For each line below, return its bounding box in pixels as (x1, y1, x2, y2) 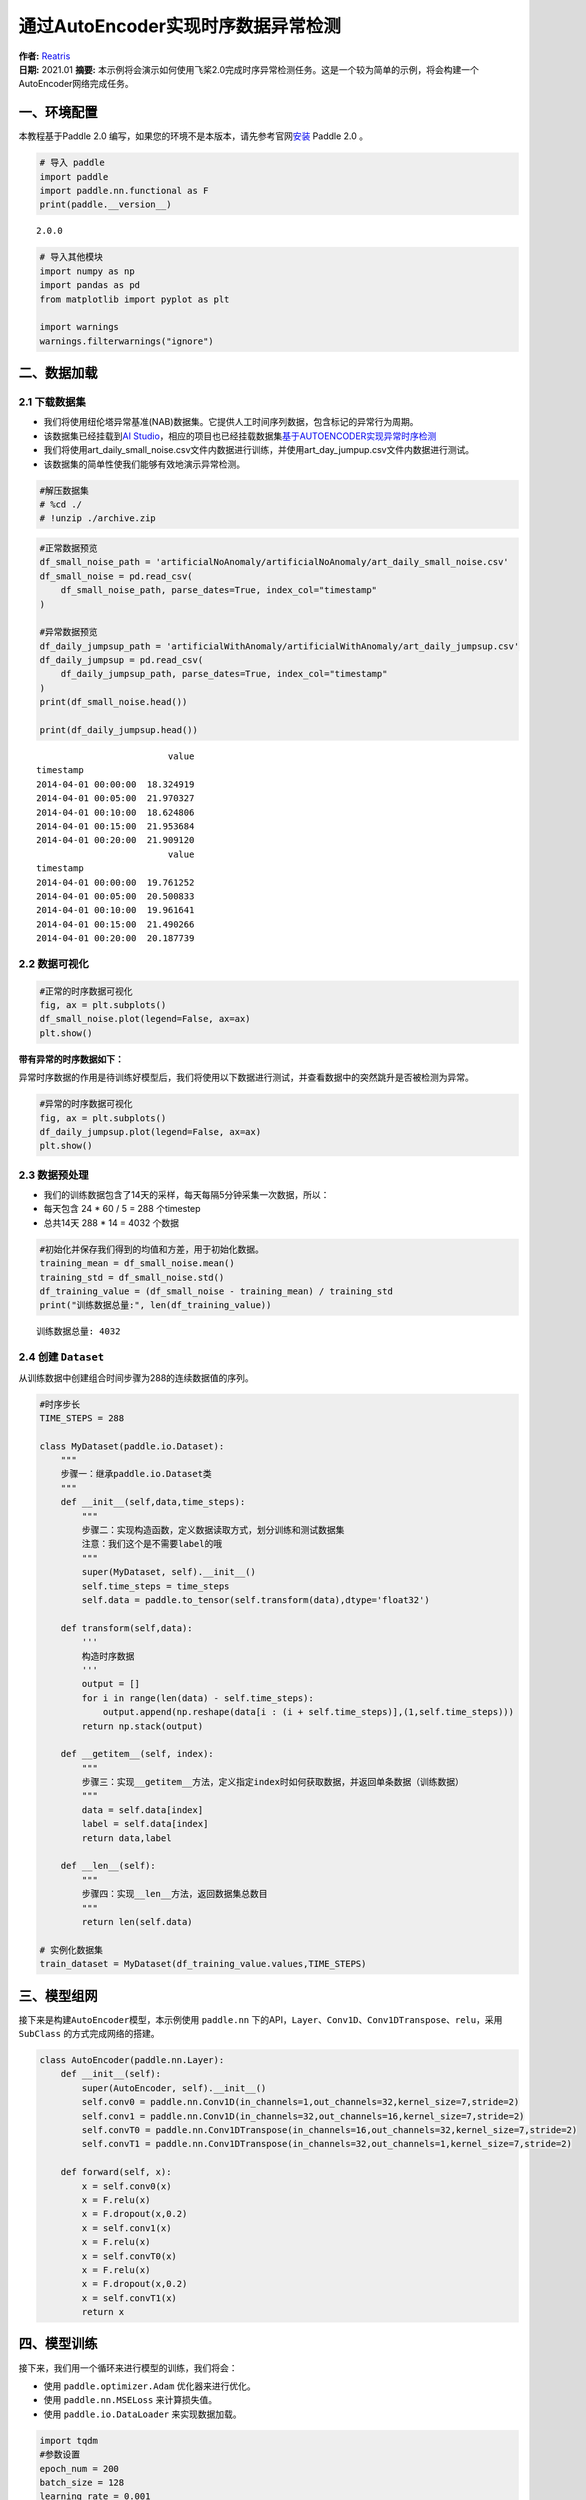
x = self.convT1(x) (81, 2292, 177, 2304)
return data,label (81, 1832, 172, 1844)
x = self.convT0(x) (81, 2250, 177, 2262)
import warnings (39, 321, 120, 333)
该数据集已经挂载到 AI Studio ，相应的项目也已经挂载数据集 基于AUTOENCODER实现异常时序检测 (43, 430, 437, 442)
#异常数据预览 (39, 626, 99, 638)
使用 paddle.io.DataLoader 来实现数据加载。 (43, 2408, 242, 2420)
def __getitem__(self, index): (60, 1748, 214, 1760)
